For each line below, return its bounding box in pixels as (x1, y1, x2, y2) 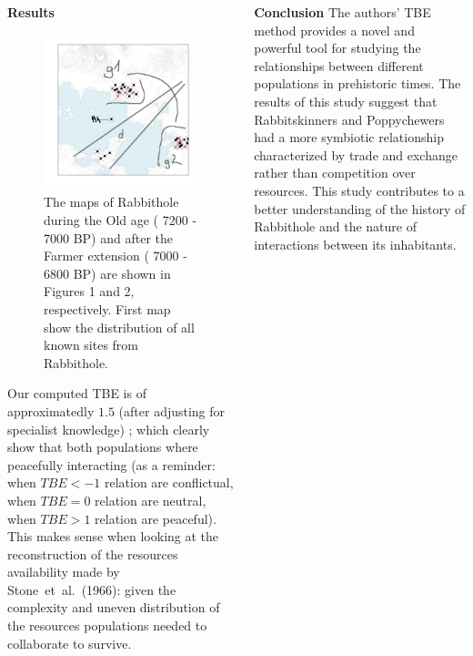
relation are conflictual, (104, 473, 234, 492)
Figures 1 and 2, (44, 282, 135, 301)
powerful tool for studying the (254, 38, 421, 57)
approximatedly (7, 401, 95, 420)
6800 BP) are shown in (44, 263, 171, 282)
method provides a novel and (254, 20, 415, 39)
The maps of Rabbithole (44, 192, 179, 211)
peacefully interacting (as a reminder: (7, 455, 216, 474)
